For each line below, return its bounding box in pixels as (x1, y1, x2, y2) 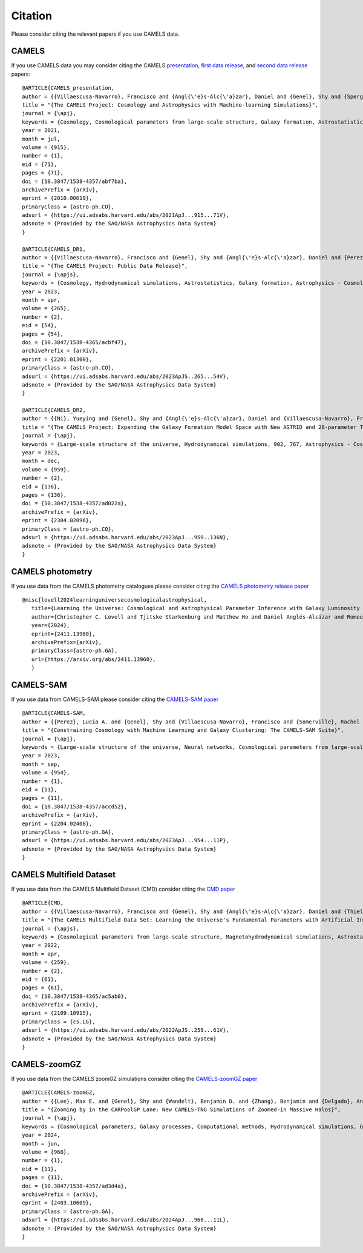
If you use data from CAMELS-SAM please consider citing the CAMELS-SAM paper (11, 696, 219, 703)
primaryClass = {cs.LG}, (22, 1018, 96, 1025)
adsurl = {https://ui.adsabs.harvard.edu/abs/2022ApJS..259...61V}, (22, 1027, 229, 1034)
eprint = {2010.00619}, (22, 194, 93, 202)
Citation (11, 9, 53, 22)
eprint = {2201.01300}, (22, 356, 93, 363)
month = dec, (22, 457, 60, 465)
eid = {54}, (22, 322, 57, 329)
